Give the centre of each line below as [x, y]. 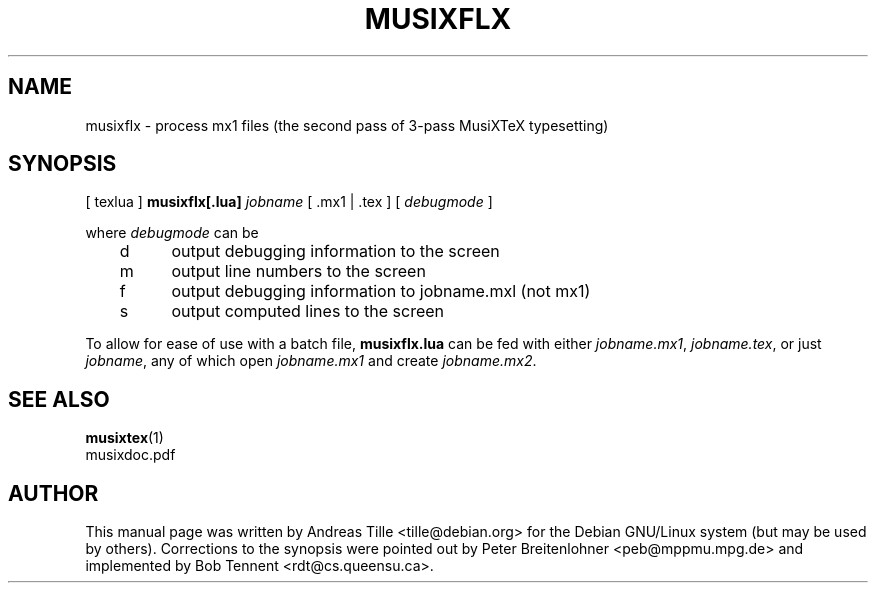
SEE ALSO [59, 399]
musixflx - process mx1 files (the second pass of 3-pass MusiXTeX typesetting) [347, 125]
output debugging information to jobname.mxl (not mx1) [381, 291]
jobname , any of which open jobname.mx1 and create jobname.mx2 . [311, 361]
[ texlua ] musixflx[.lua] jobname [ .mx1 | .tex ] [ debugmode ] [289, 202]
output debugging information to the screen [335, 251]
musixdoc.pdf [130, 455]
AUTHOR [53, 493]
